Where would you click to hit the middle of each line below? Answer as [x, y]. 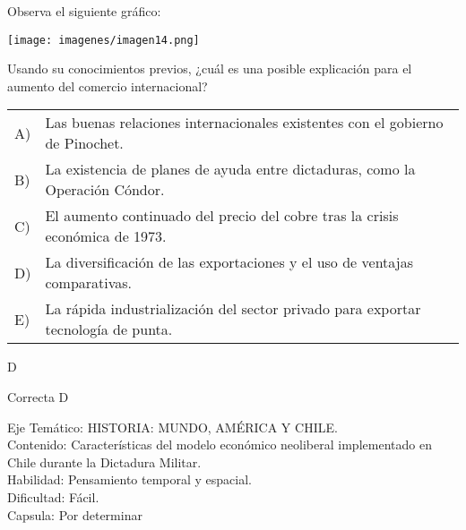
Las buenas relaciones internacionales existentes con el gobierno [244, 123]
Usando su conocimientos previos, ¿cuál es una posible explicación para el [210, 68]
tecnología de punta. [109, 329]
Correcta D [38, 397]
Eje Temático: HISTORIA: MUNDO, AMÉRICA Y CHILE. [173, 427]
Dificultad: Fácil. [53, 497]
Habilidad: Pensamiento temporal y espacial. [130, 479]
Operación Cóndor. [105, 190]
